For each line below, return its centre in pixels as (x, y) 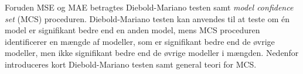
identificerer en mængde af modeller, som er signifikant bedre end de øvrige (140, 41)
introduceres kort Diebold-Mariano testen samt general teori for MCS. (131, 64)
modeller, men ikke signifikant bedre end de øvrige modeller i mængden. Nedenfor (152, 53)
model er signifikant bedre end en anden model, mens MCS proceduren (132, 30)
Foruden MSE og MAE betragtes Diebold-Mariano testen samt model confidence (149, 7)
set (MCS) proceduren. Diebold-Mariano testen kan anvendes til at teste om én (147, 18)
